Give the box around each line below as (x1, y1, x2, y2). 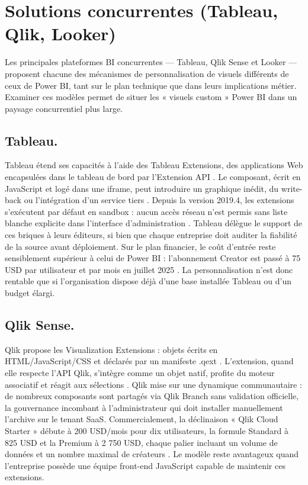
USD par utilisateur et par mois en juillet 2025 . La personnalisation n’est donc (5, 263, 293, 275)
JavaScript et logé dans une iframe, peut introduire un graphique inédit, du (5, 182, 279, 194)
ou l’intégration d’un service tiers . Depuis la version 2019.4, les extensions (24, 194, 294, 206)
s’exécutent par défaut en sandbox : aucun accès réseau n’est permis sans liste (5, 205, 288, 217)
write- (281, 182, 303, 194)
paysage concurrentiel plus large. (5, 102, 123, 114)
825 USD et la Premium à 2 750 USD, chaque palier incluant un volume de (5, 436, 278, 448)
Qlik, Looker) (5, 21, 116, 46)
